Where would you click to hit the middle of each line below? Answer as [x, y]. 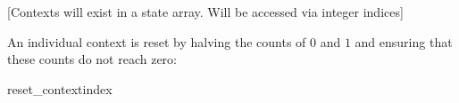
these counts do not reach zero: [92, 59]
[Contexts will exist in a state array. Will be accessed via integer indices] [205, 12]
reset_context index [60, 88]
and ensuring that [404, 41]
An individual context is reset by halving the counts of [157, 41]
